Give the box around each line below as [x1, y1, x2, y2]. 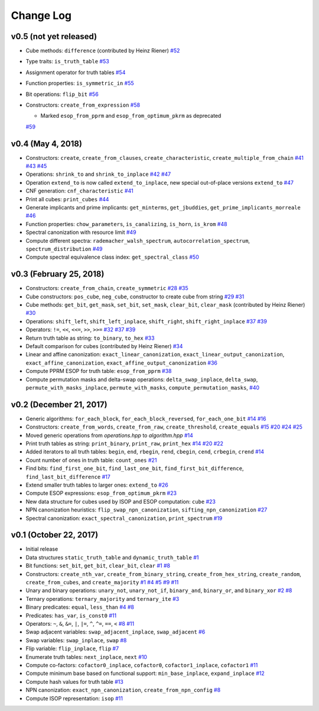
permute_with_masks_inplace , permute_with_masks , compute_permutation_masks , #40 [25, 384, 260, 391]
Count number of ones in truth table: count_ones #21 [25, 456, 157, 464]
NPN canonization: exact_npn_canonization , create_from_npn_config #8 [25, 687, 221, 694]
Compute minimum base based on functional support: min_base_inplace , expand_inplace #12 [25, 670, 265, 677]
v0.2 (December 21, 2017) [11, 400, 108, 410]
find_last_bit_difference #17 [25, 473, 110, 480]
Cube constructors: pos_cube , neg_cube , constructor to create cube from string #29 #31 [25, 293, 245, 300]
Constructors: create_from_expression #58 [25, 101, 141, 109]
